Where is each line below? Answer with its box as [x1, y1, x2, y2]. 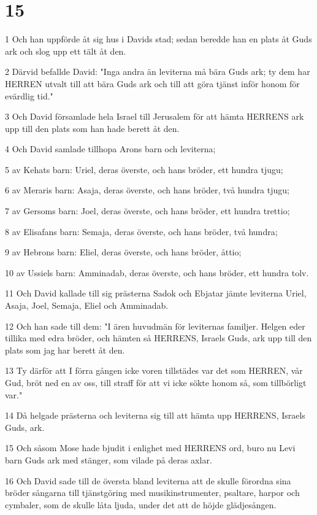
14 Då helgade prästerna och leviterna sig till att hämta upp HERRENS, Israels [5, 409, 305, 422]
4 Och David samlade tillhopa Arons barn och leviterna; [5, 142, 216, 155]
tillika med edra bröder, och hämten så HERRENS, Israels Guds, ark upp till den [5, 331, 312, 344]
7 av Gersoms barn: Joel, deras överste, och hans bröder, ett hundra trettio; [5, 204, 290, 217]
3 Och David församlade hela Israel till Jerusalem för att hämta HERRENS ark [5, 110, 304, 123]
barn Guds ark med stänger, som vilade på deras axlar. [5, 453, 212, 466]
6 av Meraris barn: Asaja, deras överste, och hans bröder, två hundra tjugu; [5, 184, 289, 196]
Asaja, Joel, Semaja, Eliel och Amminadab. [5, 299, 169, 312]
